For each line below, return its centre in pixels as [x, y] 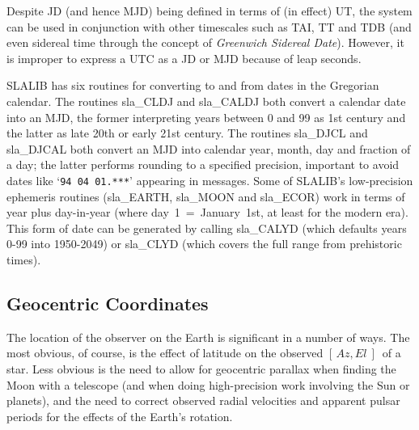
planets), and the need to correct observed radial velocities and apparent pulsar [203, 400]
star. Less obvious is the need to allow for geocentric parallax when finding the [201, 368]
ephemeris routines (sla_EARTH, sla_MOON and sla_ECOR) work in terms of [206, 196]
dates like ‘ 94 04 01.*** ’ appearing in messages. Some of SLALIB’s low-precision [210, 180]
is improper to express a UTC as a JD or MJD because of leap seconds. [184, 58]
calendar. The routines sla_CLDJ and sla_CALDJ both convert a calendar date [206, 101]
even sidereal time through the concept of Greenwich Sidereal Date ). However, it [205, 42]
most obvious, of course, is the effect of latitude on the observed [165, 353]
